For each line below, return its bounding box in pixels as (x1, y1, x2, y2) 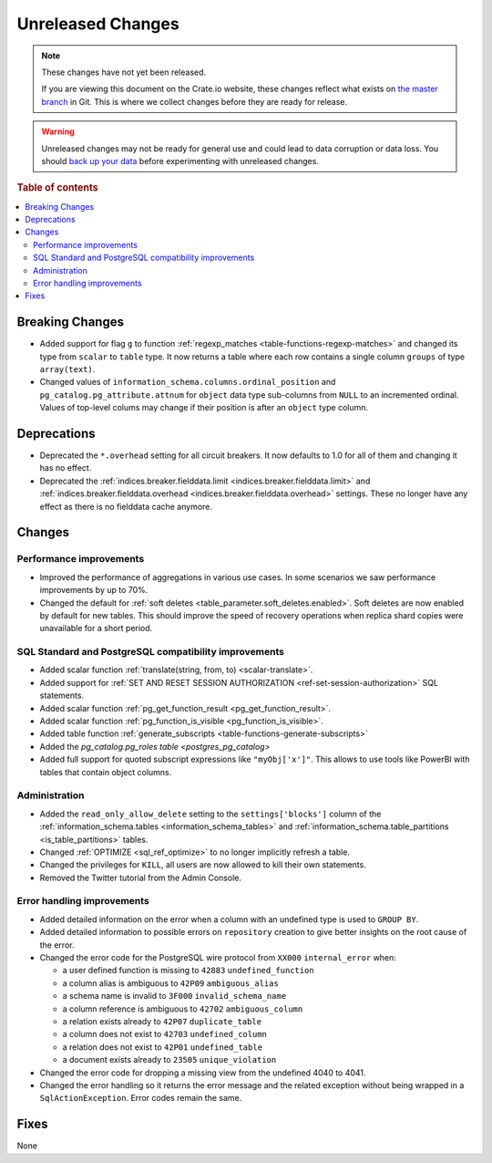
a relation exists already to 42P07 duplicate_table (62, 1015, 262, 1026)
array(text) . (39, 363, 96, 374)
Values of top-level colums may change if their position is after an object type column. (39, 402, 369, 413)
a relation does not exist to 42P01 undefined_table (62, 1041, 263, 1053)
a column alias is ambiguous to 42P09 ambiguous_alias (62, 977, 280, 989)
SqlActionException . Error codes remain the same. (39, 1093, 242, 1104)
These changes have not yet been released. (41, 67, 207, 78)
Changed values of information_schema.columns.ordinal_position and (39, 377, 336, 388)
